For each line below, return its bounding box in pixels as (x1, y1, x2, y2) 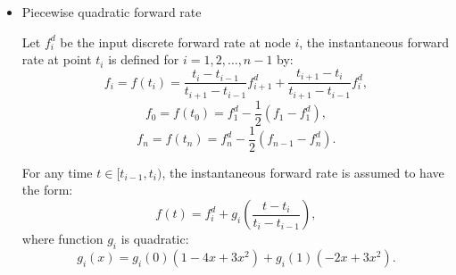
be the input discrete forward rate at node (60, 32, 291, 51)
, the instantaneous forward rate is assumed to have (162, 162, 444, 181)
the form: (21, 180, 73, 199)
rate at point (21, 50, 92, 69)
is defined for (108, 50, 179, 69)
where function (21, 229, 104, 248)
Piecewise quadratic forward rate (21, 3, 202, 21)
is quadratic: (120, 229, 189, 248)
